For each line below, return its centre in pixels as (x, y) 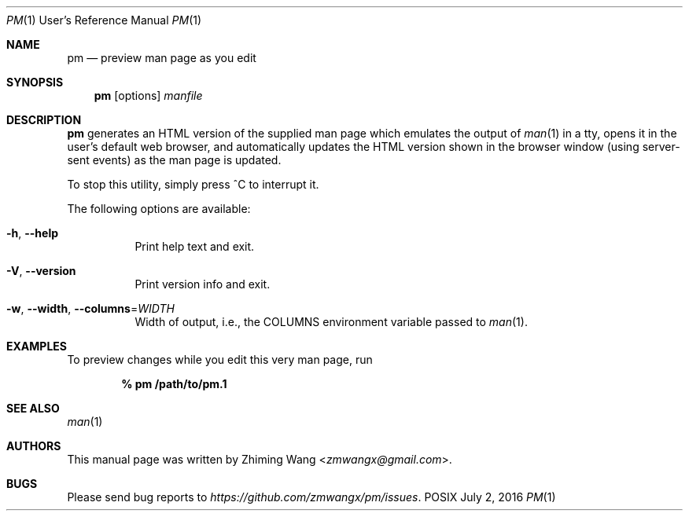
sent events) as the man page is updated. (174, 160)
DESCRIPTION (44, 120)
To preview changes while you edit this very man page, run (220, 359)
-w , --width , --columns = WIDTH (90, 308)
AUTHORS (34, 446)
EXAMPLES (37, 346)
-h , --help (33, 233)
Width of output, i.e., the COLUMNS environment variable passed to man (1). (331, 322)
